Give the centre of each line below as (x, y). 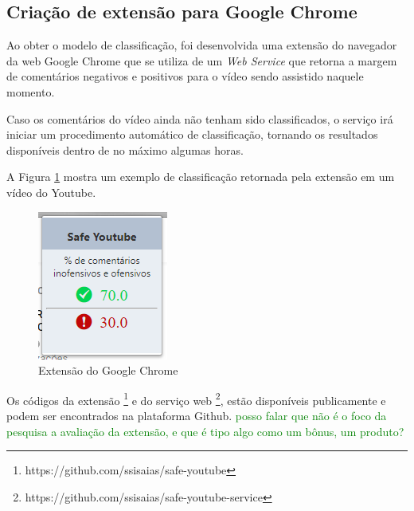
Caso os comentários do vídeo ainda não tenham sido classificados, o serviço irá (200, 118)
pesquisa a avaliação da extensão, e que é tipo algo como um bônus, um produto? (205, 431)
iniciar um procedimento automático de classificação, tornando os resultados (192, 134)
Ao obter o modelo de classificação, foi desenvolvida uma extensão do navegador (202, 45)
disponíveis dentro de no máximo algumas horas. (125, 149)
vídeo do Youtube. (51, 192)
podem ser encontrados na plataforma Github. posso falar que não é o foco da (197, 415)
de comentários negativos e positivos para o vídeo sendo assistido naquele (185, 76)
